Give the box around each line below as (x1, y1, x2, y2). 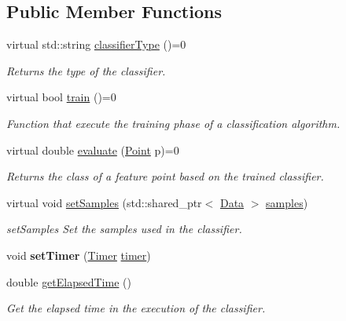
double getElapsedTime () (6, 273, 131, 290)
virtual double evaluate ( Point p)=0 (6, 141, 179, 158)
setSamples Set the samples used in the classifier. (6, 221, 242, 237)
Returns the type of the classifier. (6, 62, 166, 78)
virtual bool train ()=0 (6, 89, 116, 105)
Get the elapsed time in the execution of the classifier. (6, 300, 266, 316)
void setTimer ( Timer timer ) (6, 246, 151, 263)
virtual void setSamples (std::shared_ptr (6, 194, 202, 210)
